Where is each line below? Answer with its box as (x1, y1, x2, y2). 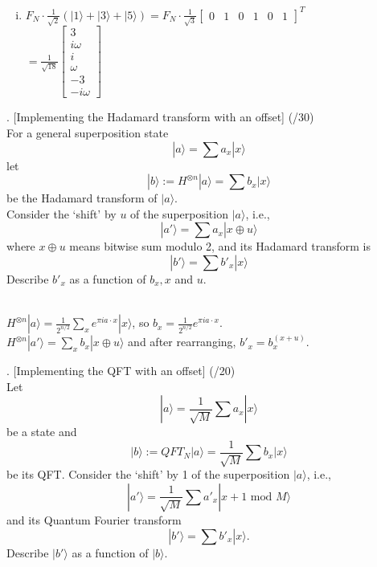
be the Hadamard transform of (6, 190, 158, 206)
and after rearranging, (128, 333, 236, 350)
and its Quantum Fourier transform (6, 511, 182, 528)
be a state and (6, 423, 77, 440)
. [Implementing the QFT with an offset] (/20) (6, 362, 236, 379)
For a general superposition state (6, 124, 169, 141)
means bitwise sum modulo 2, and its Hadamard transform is (69, 238, 371, 255)
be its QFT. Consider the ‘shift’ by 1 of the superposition (6, 466, 290, 483)
